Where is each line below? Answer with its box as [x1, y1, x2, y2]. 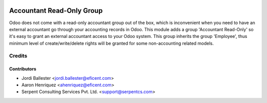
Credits [9, 52, 27, 59]
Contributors [9, 66, 37, 72]
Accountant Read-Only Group [9, 6, 103, 15]
